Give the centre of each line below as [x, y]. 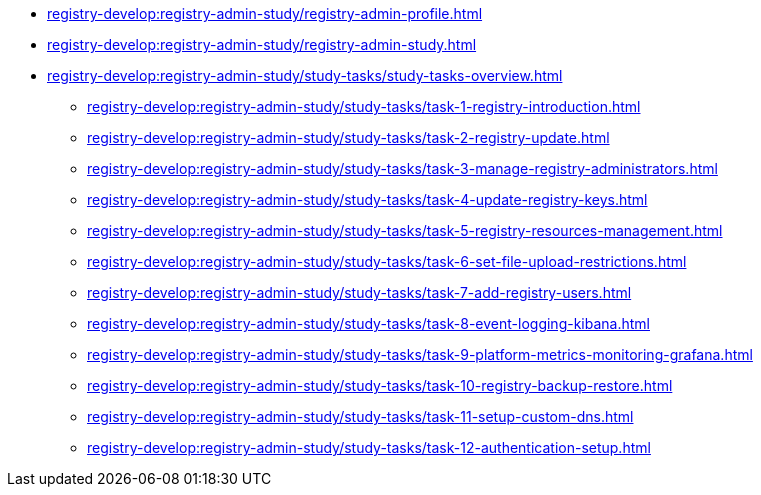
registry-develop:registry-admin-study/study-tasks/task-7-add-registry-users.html [359, 292]
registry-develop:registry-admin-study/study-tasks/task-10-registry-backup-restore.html [380, 385]
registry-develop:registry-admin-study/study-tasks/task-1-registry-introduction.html [364, 106]
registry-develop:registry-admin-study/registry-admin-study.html [262, 44]
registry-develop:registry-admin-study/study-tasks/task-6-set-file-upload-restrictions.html [387, 261]
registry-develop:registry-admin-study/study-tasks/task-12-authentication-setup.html [369, 447]
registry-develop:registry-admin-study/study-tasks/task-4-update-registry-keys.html [367, 199]
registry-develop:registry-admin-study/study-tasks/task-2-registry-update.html [348, 137]
